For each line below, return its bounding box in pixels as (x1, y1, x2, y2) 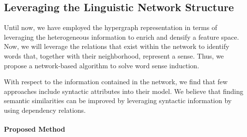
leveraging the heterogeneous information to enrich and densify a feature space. (4, 31, 239, 42)
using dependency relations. (4, 105, 86, 115)
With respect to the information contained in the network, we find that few (4, 76, 228, 87)
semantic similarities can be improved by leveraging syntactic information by (4, 95, 232, 106)
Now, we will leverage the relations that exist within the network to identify (4, 41, 230, 51)
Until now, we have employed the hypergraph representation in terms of (4, 22, 217, 32)
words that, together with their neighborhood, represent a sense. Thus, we (4, 50, 224, 61)
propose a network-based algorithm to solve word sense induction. (4, 60, 200, 70)
